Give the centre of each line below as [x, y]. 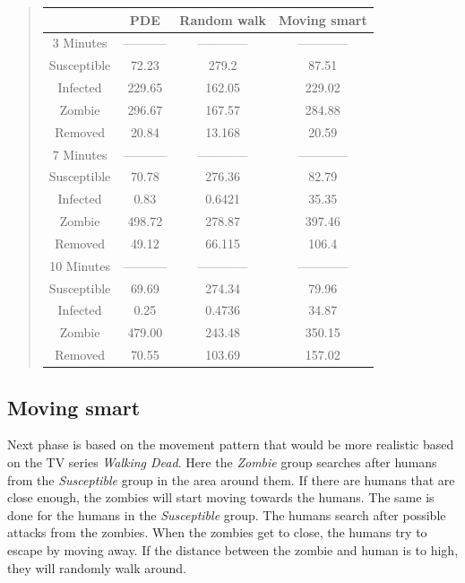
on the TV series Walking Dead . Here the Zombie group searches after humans [222, 462]
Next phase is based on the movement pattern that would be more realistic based [231, 444]
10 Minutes [80, 265]
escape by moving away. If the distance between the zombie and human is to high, [233, 550]
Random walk [223, 19]
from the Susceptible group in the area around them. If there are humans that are [231, 479]
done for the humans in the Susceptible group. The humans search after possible [227, 514]
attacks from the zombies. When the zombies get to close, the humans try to [217, 532]
